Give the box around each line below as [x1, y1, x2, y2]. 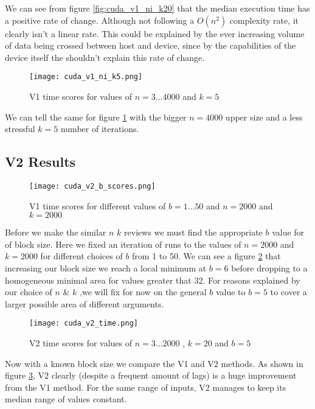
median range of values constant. [5, 393, 127, 405]
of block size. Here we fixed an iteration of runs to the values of [5, 237, 241, 250]
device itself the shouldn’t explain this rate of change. [5, 51, 205, 63]
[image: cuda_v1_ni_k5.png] [29, 72, 143, 82]
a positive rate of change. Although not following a [5, 13, 195, 26]
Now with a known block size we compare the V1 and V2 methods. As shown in [5, 357, 303, 369]
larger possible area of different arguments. [5, 297, 164, 310]
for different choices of [40, 250, 123, 262]
